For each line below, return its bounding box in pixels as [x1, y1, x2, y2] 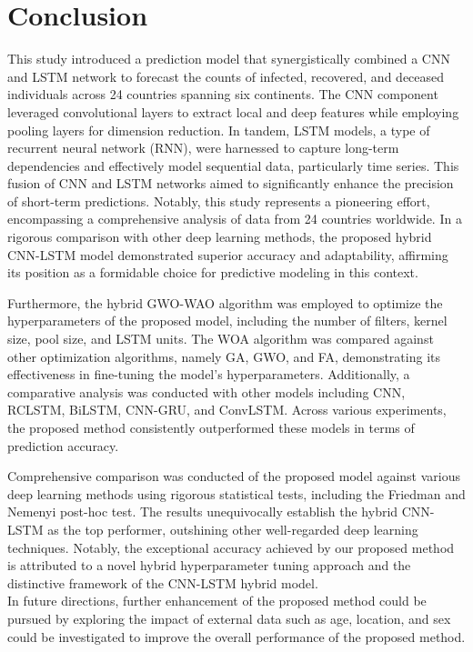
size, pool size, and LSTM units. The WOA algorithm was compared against [7, 329, 434, 348]
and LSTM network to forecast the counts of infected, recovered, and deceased [7, 66, 445, 85]
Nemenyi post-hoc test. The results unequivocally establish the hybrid [7, 502, 398, 521]
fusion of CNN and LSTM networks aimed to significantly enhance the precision [7, 174, 454, 193]
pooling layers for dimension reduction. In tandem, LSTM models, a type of [7, 120, 430, 139]
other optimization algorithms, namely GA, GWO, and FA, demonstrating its [7, 346, 440, 366]
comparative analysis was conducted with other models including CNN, [7, 382, 406, 401]
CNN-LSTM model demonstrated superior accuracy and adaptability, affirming [7, 245, 448, 264]
